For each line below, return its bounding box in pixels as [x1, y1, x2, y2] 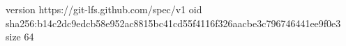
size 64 [6, 29, 34, 44]
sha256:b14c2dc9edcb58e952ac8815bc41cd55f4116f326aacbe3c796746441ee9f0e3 [6, 15, 341, 30]
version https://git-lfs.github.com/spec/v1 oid [6, 2, 202, 16]
